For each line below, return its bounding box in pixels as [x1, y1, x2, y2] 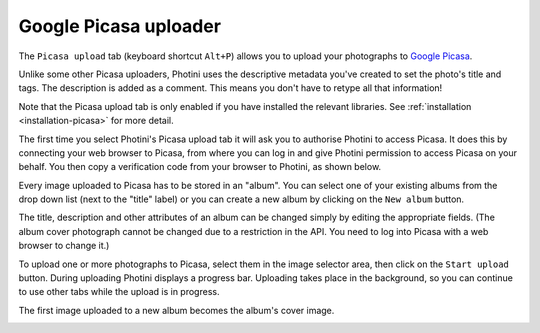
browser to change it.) [18, 240, 110, 252]
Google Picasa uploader [18, 15, 222, 37]
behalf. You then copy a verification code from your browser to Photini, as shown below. [18, 161, 382, 173]
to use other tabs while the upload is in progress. [18, 286, 220, 298]
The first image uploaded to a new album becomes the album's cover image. [18, 304, 335, 316]
